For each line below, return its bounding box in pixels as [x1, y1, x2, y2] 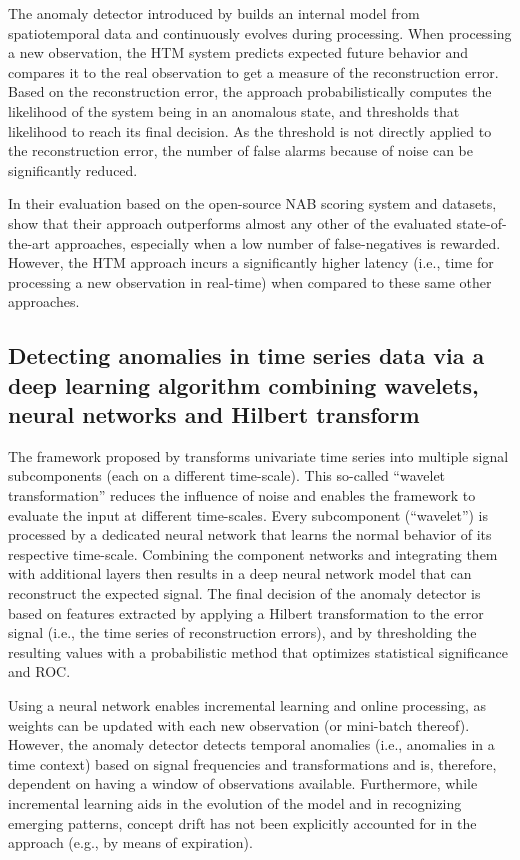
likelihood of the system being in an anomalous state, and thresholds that [8, 100, 460, 121]
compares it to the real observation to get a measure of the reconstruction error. [8, 61, 499, 82]
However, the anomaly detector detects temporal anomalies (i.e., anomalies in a [8, 734, 495, 755]
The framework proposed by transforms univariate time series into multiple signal [8, 445, 509, 466]
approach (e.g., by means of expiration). [8, 832, 253, 853]
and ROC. [8, 661, 71, 682]
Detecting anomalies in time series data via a [8, 340, 485, 371]
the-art [8, 232, 51, 253]
